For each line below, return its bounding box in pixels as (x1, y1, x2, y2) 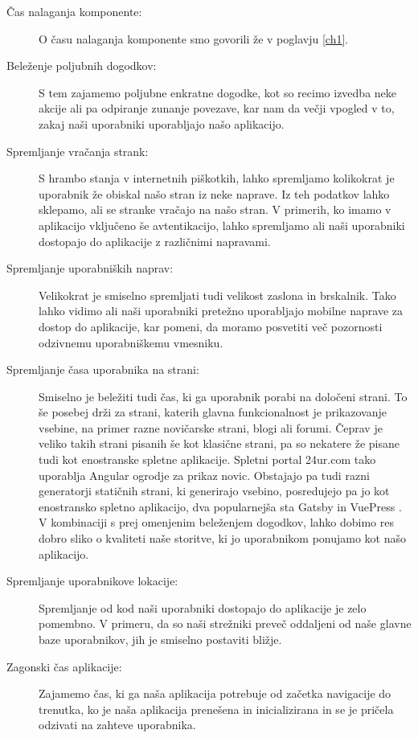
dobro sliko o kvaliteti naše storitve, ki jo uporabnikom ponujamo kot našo (39, 530, 407, 547)
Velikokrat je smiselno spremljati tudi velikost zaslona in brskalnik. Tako (39, 286, 396, 303)
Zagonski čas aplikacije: (6, 658, 122, 674)
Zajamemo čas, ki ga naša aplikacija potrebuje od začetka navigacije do (39, 685, 391, 702)
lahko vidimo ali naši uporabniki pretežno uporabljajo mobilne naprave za (39, 302, 403, 319)
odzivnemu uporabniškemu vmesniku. (39, 334, 223, 351)
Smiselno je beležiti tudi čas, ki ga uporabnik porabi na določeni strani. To (39, 387, 408, 404)
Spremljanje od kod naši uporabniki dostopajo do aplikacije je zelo (39, 599, 367, 616)
